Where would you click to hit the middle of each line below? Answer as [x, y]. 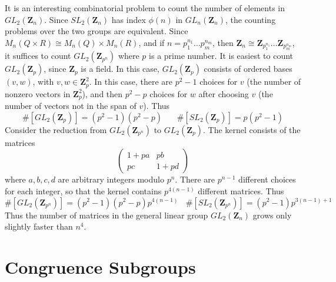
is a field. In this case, [120, 69]
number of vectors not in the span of [71, 106]
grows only [272, 215]
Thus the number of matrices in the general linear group [107, 215]
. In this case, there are [131, 82]
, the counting [250, 19]
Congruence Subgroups [100, 266]
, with [43, 82]
